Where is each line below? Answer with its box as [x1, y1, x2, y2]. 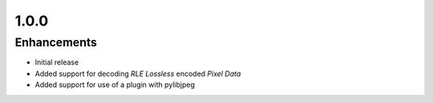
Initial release [34, 57, 79, 67]
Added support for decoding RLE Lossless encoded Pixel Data [34, 69, 241, 78]
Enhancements [14, 35, 98, 50]
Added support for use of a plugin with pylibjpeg [34, 80, 196, 89]
